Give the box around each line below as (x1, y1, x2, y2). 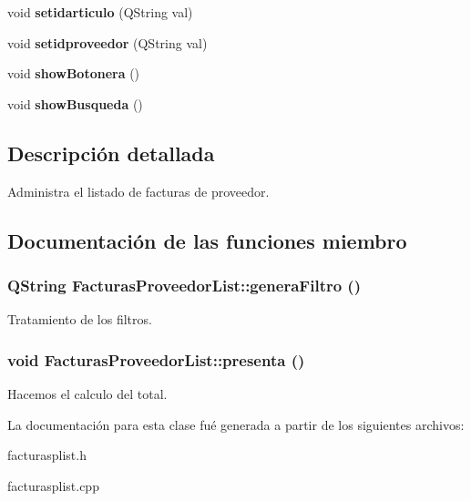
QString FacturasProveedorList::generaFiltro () (7, 273, 361, 296)
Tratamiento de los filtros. (7, 310, 152, 329)
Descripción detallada (7, 138, 215, 167)
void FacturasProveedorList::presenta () (7, 348, 305, 371)
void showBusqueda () (7, 94, 143, 113)
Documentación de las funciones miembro (7, 226, 407, 254)
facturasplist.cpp (7, 475, 99, 495)
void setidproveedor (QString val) (7, 33, 208, 52)
